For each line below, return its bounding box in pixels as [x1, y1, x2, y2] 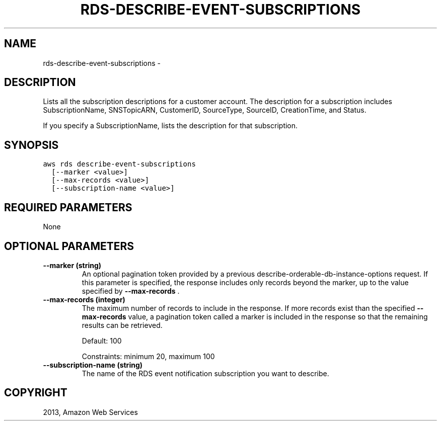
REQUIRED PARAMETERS [4, 201, 132, 214]
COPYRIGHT [4, 386, 67, 399]
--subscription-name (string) [43, 360, 143, 369]
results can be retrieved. [82, 320, 163, 329]
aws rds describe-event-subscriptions [43, 160, 196, 168]
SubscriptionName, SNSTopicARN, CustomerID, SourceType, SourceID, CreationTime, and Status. [43, 106, 366, 115]
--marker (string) [43, 261, 102, 270]
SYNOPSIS [4, 138, 59, 151]
